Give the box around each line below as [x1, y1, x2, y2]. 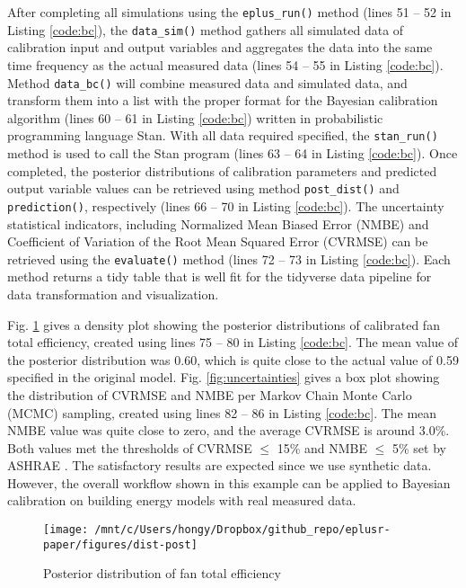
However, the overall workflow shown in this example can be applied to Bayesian [7, 473, 451, 492]
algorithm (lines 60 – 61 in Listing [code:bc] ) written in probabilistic [7, 108, 383, 127]
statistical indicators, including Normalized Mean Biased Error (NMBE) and [7, 214, 429, 233]
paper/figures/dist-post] [43, 538, 198, 551]
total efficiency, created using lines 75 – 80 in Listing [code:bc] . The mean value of [7, 333, 459, 352]
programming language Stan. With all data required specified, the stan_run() [7, 126, 438, 145]
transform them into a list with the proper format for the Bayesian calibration [7, 91, 438, 110]
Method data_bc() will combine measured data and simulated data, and [7, 73, 408, 92]
